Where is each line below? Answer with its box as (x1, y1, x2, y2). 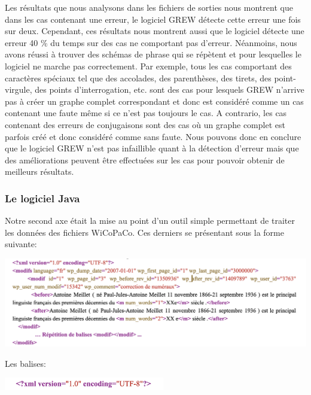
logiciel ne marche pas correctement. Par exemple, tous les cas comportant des (5, 59, 292, 72)
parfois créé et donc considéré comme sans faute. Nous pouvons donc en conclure (5, 130, 301, 142)
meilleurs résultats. (5, 165, 74, 178)
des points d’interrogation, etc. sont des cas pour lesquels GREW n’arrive (35, 83, 304, 96)
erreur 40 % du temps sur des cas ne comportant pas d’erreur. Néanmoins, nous (5, 36, 297, 48)
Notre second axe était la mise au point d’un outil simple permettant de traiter (5, 214, 295, 227)
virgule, (5, 83, 32, 96)
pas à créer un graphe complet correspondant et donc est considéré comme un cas (5, 95, 304, 107)
